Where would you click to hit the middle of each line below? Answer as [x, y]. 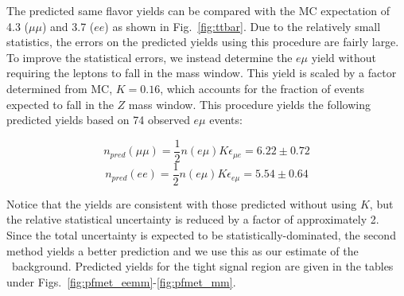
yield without [344, 57]
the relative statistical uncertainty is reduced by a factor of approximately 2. [193, 219]
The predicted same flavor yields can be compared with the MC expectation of [198, 10]
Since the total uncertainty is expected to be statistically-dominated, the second [201, 235]
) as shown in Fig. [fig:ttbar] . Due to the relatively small [243, 26]
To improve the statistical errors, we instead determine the [150, 57]
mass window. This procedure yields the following [249, 104]
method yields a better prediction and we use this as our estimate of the [183, 250]
